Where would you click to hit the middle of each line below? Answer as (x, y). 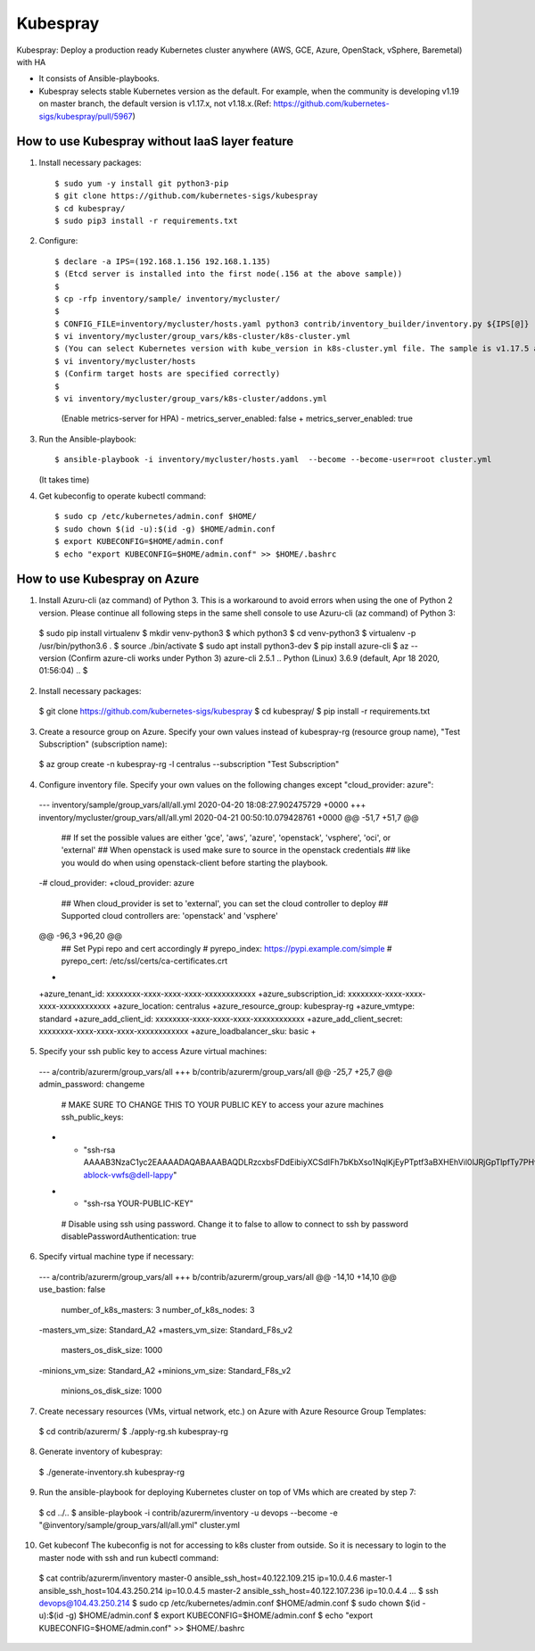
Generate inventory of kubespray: (101, 1452)
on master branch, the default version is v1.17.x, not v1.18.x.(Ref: (155, 103)
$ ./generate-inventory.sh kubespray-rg (112, 1472)
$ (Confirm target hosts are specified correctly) (168, 374)
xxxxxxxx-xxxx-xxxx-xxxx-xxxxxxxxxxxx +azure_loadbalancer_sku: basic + (177, 1031)
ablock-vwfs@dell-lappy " (130, 1175)
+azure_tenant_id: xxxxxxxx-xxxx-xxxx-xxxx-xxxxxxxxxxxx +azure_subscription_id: (193, 994)
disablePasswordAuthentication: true (129, 1236)
